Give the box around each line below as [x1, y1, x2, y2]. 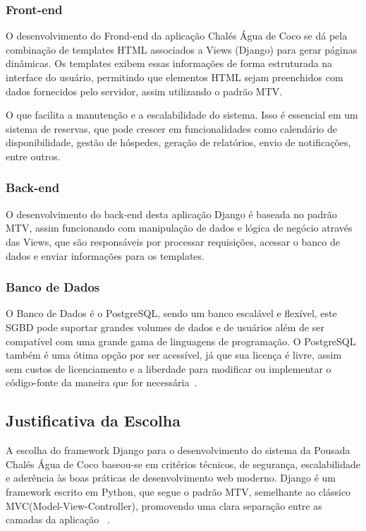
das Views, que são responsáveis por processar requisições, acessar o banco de [6, 234, 340, 249]
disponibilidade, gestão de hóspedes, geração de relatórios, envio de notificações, [6, 135, 351, 150]
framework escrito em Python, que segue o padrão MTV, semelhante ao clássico [6, 484, 351, 499]
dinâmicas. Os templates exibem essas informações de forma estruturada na [6, 56, 333, 71]
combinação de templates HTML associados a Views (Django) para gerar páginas [6, 42, 358, 56]
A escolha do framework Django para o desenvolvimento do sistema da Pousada [6, 443, 350, 458]
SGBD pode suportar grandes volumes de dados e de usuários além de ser [6, 319, 324, 334]
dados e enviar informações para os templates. [6, 248, 205, 263]
